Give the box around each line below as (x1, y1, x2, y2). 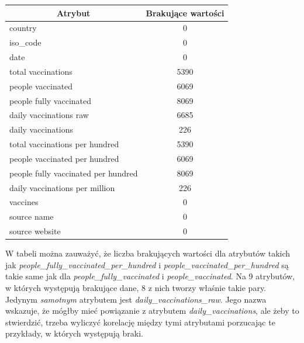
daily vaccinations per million (9, 181, 115, 193)
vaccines (9, 196, 39, 208)
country (9, 22, 37, 34)
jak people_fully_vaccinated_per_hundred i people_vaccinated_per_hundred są (5, 258, 289, 271)
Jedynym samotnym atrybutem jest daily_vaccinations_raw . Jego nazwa (5, 293, 267, 305)
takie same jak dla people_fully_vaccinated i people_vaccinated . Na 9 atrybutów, (5, 270, 295, 282)
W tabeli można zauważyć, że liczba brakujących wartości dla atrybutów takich (5, 247, 291, 259)
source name (9, 210, 54, 223)
